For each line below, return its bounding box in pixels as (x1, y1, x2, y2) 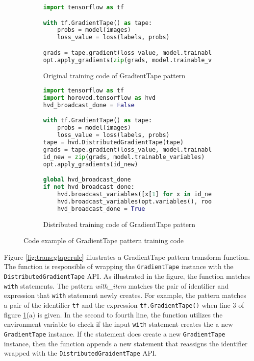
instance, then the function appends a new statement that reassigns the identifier (4, 338, 248, 348)
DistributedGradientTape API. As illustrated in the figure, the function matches (4, 271, 251, 281)
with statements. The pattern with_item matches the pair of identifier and (4, 280, 229, 291)
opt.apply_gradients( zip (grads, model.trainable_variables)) (43, 56, 247, 64)
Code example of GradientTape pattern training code (24, 235, 184, 246)
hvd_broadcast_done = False (43, 101, 135, 109)
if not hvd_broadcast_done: (43, 183, 135, 191)
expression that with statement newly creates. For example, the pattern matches (4, 290, 247, 300)
